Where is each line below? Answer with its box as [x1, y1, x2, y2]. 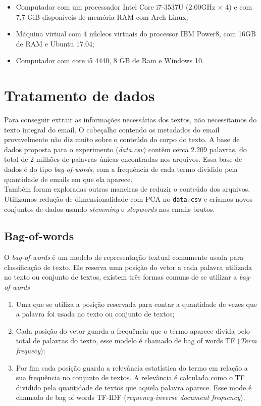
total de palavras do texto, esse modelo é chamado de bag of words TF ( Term [16, 335, 257, 346]
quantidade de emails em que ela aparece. [4, 173, 133, 184]
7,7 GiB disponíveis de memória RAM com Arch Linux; [16, 11, 188, 22]
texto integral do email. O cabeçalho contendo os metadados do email [4, 124, 220, 134]
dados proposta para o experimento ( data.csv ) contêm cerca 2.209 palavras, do [4, 144, 247, 154]
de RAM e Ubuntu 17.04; [16, 38, 94, 49]
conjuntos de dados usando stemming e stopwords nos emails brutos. [4, 203, 215, 214]
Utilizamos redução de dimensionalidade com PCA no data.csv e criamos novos [4, 193, 253, 204]
